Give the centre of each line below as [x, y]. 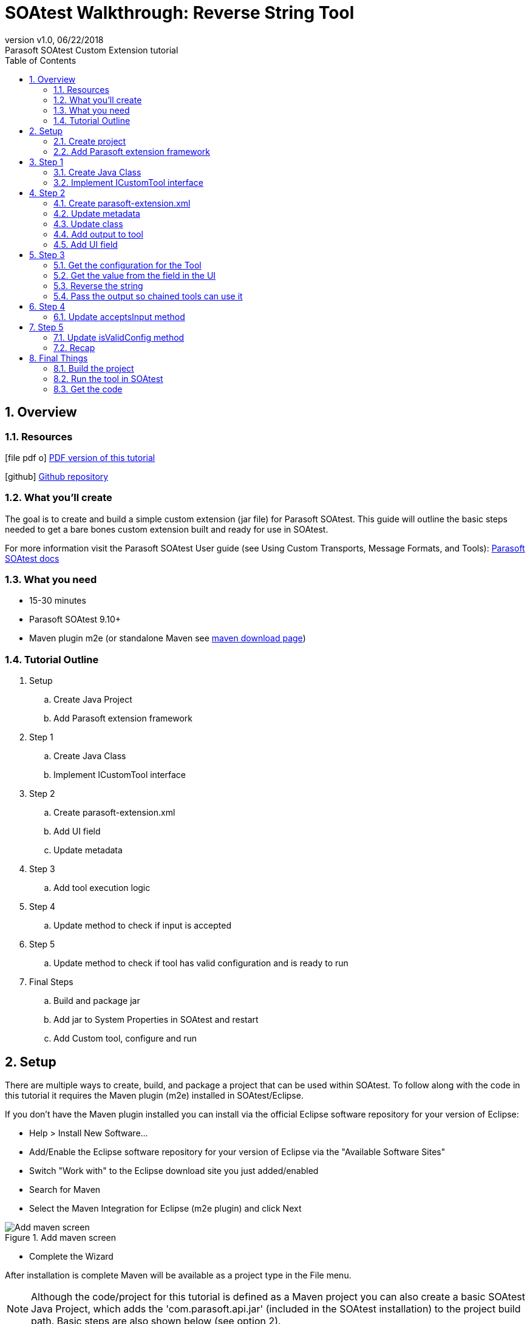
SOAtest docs [32, 558]
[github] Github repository [57, 476]
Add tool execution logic [102, 888]
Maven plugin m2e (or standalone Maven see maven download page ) [168, 638]
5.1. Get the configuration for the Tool [127, 265]
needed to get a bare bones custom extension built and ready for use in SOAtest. [167, 529]
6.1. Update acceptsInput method [119, 316]
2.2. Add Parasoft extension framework [132, 151]
